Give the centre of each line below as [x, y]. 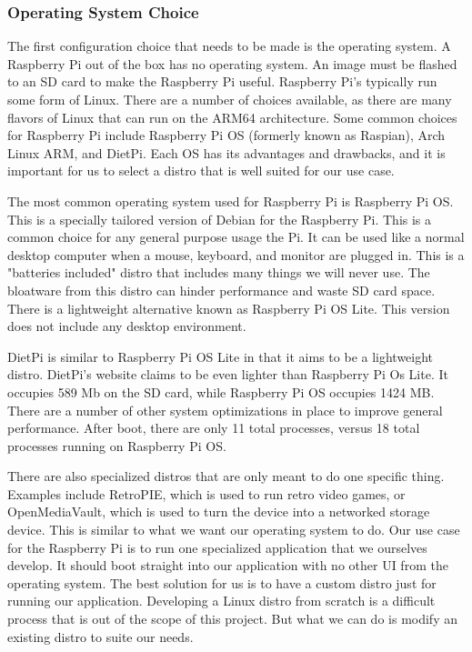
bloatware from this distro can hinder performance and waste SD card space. [221, 290]
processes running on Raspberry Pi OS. [117, 445]
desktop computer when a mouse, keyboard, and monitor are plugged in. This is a [236, 254]
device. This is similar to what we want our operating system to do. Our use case [234, 530]
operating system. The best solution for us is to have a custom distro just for [222, 582]
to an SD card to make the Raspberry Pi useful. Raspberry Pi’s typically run [222, 81]
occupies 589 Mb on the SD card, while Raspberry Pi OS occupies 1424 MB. [221, 391]
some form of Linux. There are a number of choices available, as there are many [230, 99]
